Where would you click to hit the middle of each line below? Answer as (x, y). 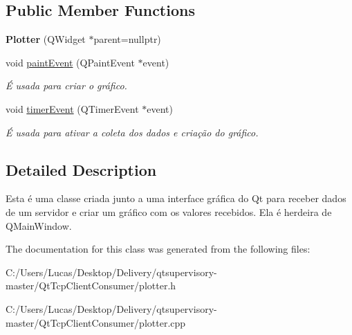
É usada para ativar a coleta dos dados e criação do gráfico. (132, 132)
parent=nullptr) (127, 39)
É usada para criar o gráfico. (66, 85)
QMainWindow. (39, 225)
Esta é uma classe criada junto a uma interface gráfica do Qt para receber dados (176, 198)
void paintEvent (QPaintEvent (70, 62)
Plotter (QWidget (46, 39)
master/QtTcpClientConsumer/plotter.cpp (96, 322)
